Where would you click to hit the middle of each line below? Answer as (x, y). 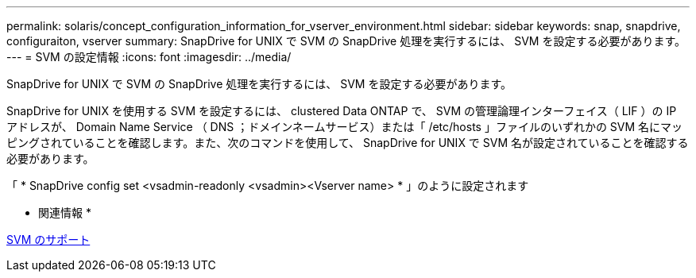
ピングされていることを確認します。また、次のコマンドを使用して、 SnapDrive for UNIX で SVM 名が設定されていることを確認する (348, 143)
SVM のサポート (48, 239)
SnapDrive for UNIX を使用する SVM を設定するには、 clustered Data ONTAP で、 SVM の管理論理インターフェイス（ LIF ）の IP (342, 111)
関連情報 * (65, 212)
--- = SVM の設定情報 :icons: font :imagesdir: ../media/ (149, 57)
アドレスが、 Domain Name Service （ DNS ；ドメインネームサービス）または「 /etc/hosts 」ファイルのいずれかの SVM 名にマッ (345, 127)
